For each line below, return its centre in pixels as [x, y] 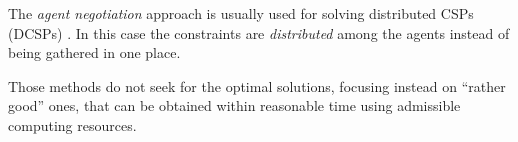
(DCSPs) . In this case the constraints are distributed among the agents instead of [259, 32]
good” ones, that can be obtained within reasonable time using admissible [234, 105]
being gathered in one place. [94, 52]
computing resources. [72, 124]
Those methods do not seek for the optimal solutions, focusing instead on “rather [257, 85]
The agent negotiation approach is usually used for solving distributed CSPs [241, 13]
